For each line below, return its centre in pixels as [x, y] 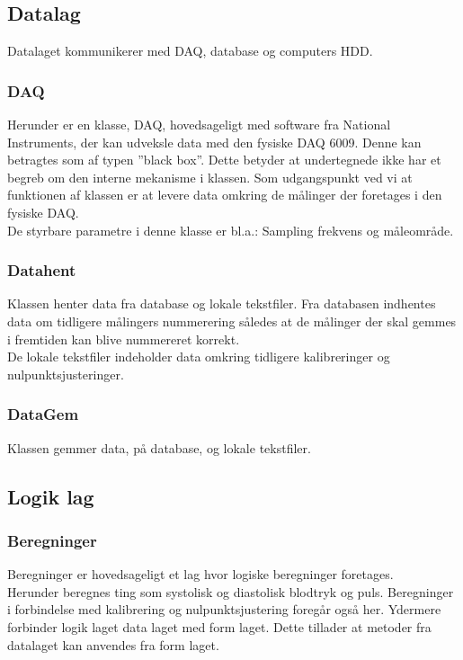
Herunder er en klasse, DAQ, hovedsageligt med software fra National [199, 125]
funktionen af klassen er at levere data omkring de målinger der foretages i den [225, 195]
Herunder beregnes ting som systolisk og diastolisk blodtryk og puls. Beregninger [231, 591]
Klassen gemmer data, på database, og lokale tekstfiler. [159, 447]
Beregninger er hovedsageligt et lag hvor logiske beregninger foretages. [200, 574]
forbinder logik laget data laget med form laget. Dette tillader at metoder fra [219, 626]
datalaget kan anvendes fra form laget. [113, 644]
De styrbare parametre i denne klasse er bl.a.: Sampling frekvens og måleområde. [231, 230]
